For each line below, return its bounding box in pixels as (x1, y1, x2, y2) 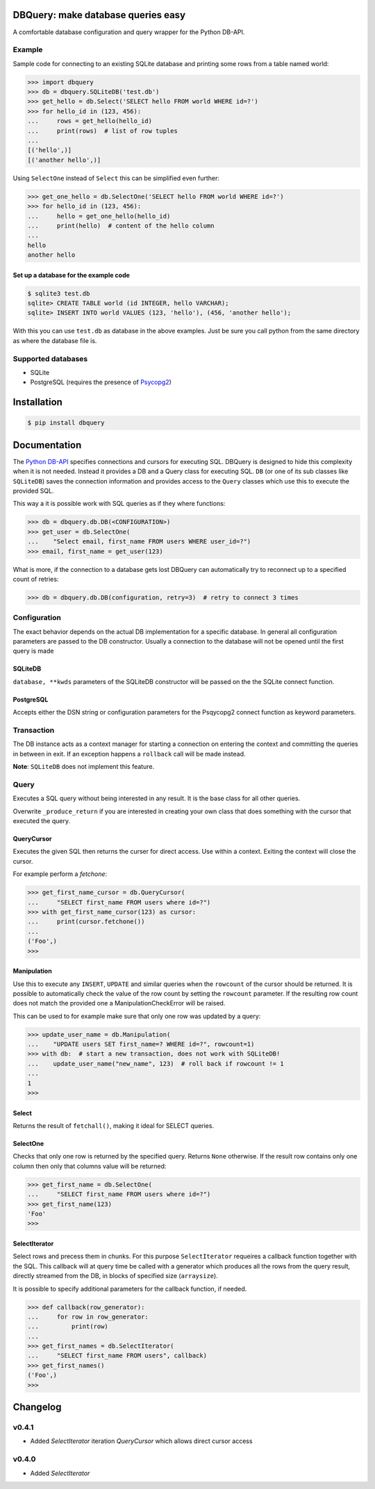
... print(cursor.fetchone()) (27, 918, 145, 925)
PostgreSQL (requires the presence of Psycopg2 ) (30, 378, 172, 386)
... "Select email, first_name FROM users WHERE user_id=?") (27, 538, 251, 546)
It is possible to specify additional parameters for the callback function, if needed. (12, 1284, 247, 1293)
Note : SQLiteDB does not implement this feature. (12, 763, 155, 771)
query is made (12, 647, 54, 655)
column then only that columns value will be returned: (12, 1162, 167, 1170)
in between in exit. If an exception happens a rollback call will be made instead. (12, 749, 246, 758)
